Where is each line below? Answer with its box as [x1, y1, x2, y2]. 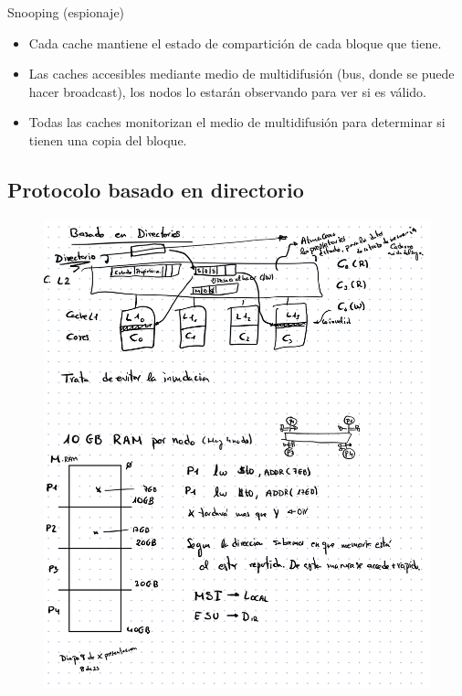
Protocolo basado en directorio [7, 175, 304, 203]
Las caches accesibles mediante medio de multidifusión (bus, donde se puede [28, 64, 455, 83]
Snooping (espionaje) [7, 3, 125, 21]
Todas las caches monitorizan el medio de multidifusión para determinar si [28, 112, 446, 132]
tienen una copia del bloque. [28, 130, 187, 149]
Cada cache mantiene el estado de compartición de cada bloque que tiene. [28, 33, 442, 52]
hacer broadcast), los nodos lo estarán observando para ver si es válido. [28, 81, 426, 101]
